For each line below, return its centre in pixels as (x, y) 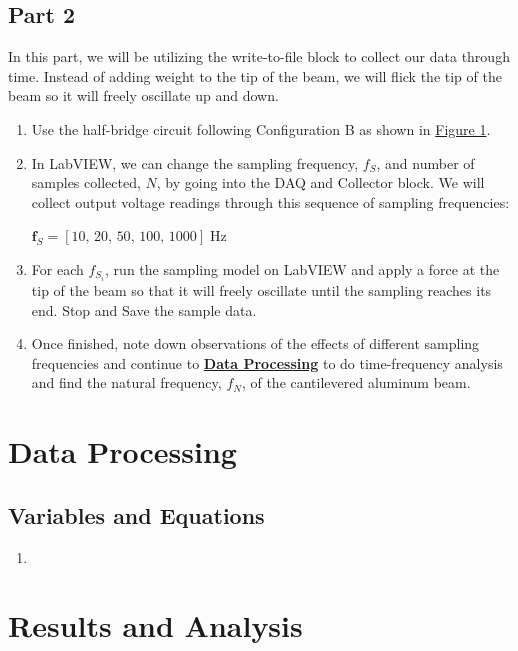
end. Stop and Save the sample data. (144, 309)
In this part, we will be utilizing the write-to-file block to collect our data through (259, 56)
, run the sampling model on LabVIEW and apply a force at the (302, 268)
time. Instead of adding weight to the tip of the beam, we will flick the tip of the (255, 75)
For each (57, 268)
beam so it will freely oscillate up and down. (143, 95)
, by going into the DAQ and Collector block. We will (320, 182)
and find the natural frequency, (126, 382)
